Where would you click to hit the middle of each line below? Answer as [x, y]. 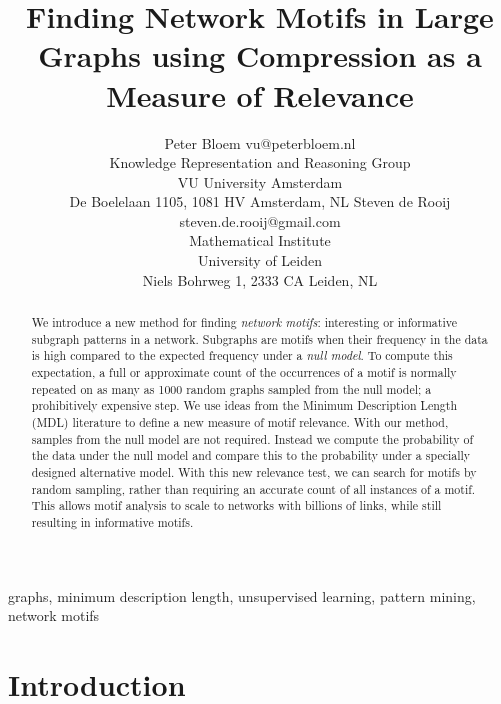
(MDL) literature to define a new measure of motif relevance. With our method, [240, 421]
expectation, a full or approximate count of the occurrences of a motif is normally [244, 372]
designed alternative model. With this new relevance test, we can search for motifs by [254, 471]
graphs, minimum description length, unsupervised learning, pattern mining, [242, 595]
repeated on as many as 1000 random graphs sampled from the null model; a [231, 388]
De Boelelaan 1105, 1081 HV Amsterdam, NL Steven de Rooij [260, 201]
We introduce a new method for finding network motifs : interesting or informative [244, 322]
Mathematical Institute [260, 240]
